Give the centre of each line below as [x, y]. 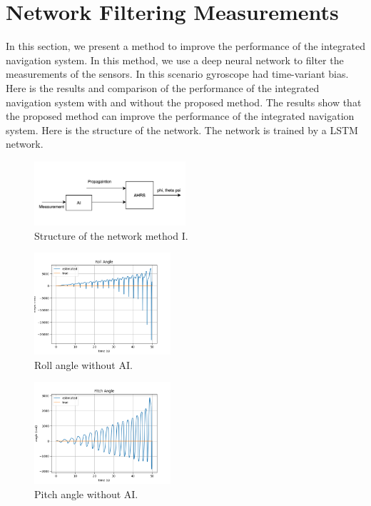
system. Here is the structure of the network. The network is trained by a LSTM [182, 130]
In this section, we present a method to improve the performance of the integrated [185, 46]
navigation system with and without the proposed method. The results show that [184, 102]
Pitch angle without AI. [86, 494]
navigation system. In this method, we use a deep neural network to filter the [175, 60]
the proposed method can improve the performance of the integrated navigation [180, 116]
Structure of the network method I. [111, 235]
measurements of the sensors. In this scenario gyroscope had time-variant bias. [177, 74]
